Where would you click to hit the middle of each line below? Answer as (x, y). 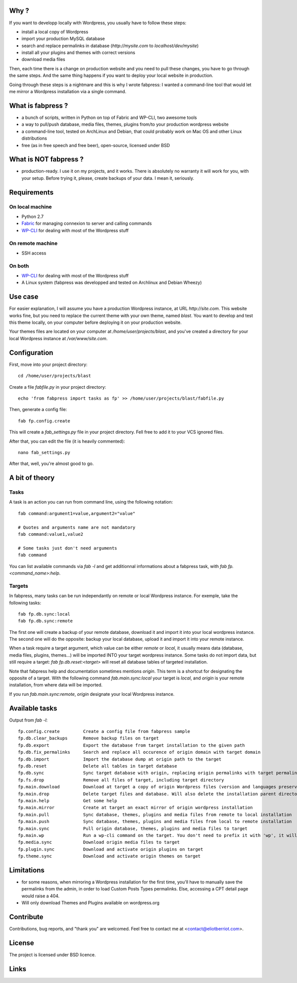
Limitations (27, 870)
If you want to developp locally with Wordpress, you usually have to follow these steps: (98, 23)
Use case (24, 297)
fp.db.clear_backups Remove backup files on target (89, 738)
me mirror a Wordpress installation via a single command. (68, 92)
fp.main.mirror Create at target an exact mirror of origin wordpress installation (135, 808)
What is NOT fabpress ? (47, 159)
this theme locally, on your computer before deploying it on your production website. (95, 322)
